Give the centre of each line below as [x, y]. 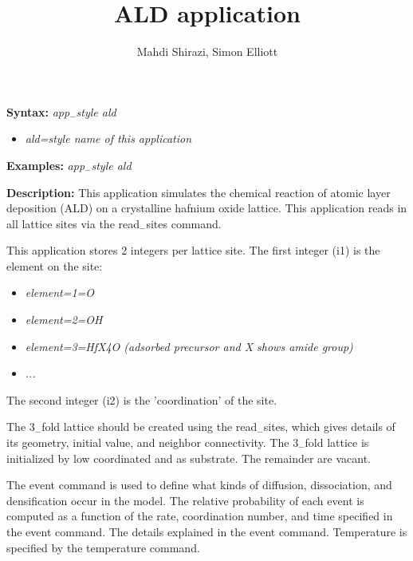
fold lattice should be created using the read [149, 427]
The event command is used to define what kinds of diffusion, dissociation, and [199, 485]
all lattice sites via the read [73, 223]
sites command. [184, 223]
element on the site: [55, 265]
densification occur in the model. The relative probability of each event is [185, 500]
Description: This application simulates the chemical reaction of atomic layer [199, 192]
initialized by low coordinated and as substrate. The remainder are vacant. [189, 458]
